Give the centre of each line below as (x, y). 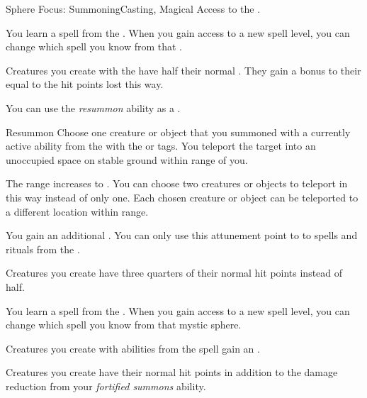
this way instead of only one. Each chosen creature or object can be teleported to (182, 197)
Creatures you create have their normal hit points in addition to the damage (172, 372)
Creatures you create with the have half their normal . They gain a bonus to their (183, 70)
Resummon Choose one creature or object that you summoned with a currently (178, 132)
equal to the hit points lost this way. (85, 84)
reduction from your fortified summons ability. (106, 386)
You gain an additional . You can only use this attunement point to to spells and (182, 235)
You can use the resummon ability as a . (93, 107)
